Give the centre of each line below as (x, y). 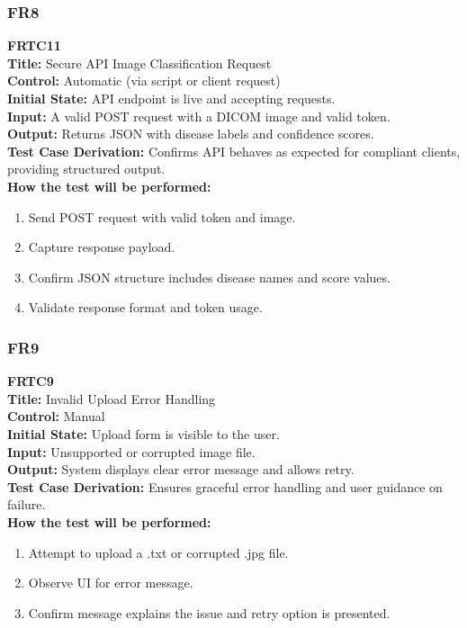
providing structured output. (86, 169)
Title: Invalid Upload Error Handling (112, 398)
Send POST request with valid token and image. (162, 216)
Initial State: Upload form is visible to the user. (144, 433)
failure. (27, 504)
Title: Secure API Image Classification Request (139, 63)
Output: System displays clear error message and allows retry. (181, 469)
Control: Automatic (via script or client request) (144, 81)
